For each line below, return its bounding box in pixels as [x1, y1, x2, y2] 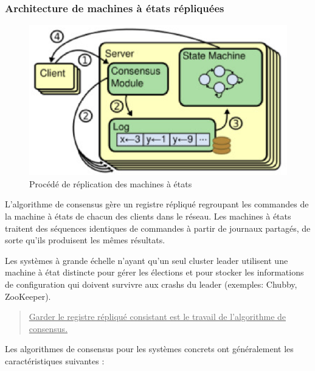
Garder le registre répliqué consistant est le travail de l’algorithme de [29, 310, 286, 323]
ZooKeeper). [5, 290, 51, 302]
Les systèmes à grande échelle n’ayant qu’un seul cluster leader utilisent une [5, 254, 288, 266]
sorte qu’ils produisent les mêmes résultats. [5, 234, 165, 246]
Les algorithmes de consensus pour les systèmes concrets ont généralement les [5, 342, 294, 355]
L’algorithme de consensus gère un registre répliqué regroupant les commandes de [5, 198, 309, 210]
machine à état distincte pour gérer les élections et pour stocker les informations [5, 266, 304, 279]
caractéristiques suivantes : [5, 354, 105, 367]
